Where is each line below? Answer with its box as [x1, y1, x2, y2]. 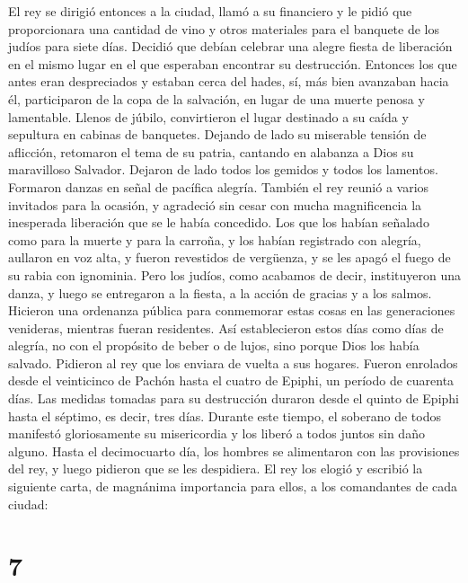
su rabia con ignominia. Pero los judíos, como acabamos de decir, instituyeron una [8, 265, 461, 284]
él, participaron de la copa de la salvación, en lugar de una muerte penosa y [8, 89, 425, 108]
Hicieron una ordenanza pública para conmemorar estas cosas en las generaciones [8, 301, 455, 320]
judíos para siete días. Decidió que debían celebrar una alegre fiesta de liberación [8, 37, 453, 56]
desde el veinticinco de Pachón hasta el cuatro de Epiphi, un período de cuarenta [8, 371, 455, 390]
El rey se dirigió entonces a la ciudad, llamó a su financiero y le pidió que [8, 2, 412, 20]
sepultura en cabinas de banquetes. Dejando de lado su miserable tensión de [8, 125, 427, 144]
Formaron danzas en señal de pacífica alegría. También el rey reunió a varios [8, 177, 429, 196]
